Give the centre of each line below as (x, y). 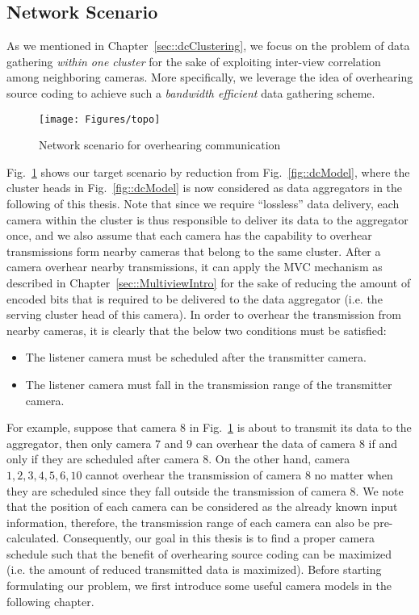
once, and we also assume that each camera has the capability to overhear (189, 235)
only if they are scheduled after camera (103, 459)
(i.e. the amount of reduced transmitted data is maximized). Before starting (194, 569)
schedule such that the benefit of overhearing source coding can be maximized (199, 553)
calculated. (33, 538)
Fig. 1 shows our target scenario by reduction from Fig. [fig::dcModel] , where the (208, 172)
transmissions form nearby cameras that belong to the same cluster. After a (194, 251)
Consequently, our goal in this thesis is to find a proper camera (218, 538)
